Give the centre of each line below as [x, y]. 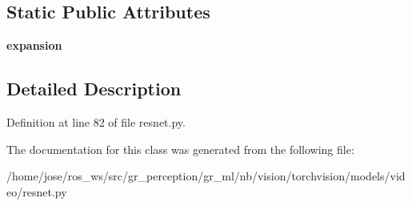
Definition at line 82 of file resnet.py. [96, 122]
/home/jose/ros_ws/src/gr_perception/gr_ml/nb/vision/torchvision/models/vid [206, 176]
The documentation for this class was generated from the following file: [180, 149]
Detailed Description [94, 89]
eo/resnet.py [37, 191]
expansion [34, 45]
